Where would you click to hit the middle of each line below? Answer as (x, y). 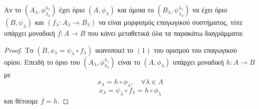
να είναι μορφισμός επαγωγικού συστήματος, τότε (171, 22)
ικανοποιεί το (114, 50)
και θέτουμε (21, 100)
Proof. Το (19, 50)
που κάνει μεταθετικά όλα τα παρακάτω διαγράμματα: (166, 33)
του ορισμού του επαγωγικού (195, 50)
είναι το (129, 61)
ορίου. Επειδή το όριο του (42, 61)
